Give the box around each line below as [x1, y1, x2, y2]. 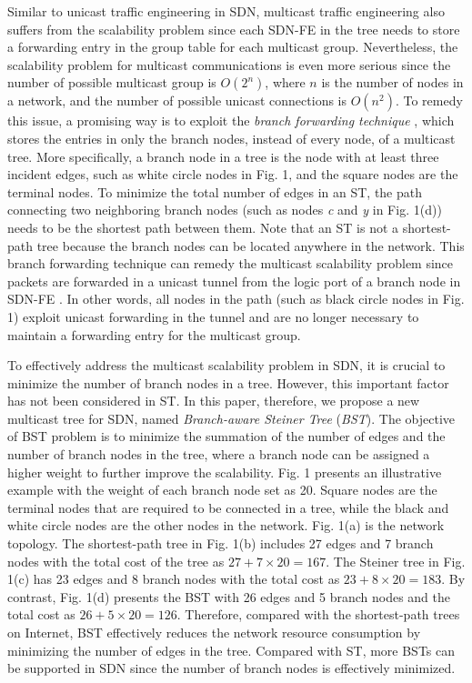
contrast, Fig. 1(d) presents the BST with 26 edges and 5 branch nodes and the [7, 587, 450, 606]
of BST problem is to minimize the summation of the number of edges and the [7, 427, 446, 446]
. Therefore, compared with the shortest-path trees [176, 605, 460, 624]
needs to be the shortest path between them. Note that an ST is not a [7, 217, 399, 236]
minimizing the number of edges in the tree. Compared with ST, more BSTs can [7, 640, 456, 659]
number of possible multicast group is [7, 73, 216, 92]
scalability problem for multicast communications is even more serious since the [7, 55, 451, 74]
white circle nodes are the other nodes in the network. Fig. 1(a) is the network [7, 516, 445, 535]
